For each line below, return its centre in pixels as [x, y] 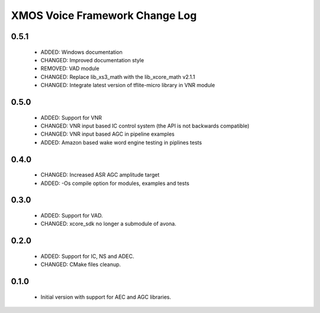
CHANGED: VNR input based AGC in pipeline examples [108, 134]
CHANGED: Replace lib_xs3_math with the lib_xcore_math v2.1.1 [118, 76]
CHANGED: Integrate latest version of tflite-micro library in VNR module [128, 85]
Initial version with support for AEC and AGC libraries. [106, 297]
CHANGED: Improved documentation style [92, 60]
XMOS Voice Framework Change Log [104, 15]
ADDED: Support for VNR [71, 117]
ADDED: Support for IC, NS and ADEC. [87, 256]
